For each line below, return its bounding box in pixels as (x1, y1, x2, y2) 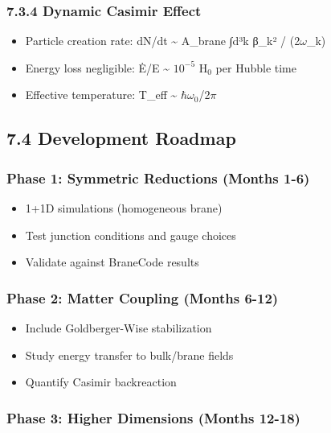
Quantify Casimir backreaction (25, 373, 177, 390)
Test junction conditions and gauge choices (25, 226, 236, 243)
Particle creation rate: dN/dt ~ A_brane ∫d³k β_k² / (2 (25, 32, 300, 49)
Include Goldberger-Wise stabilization (25, 320, 212, 336)
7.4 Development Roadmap (6, 126, 236, 151)
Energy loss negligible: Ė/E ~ (25, 59, 170, 76)
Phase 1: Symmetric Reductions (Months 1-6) (6, 167, 310, 188)
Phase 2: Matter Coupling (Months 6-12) (6, 287, 279, 307)
